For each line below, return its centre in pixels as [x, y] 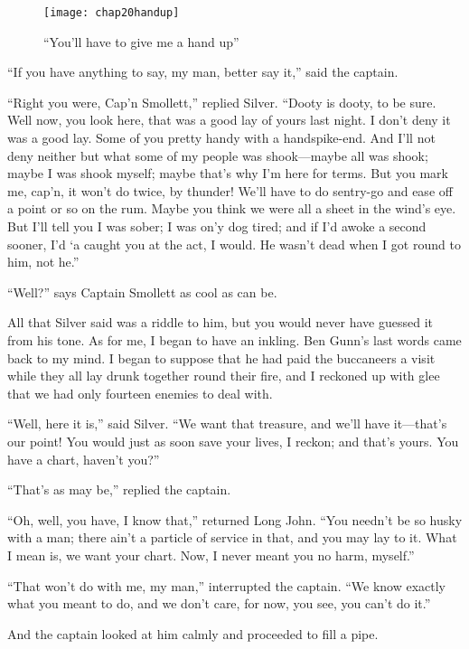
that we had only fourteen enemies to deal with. [140, 393]
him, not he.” [43, 262]
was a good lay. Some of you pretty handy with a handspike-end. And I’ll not [221, 138]
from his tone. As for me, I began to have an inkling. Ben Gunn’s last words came [234, 339]
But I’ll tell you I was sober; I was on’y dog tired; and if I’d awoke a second [217, 226]
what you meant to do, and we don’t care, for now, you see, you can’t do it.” [219, 603]
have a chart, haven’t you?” [84, 459]
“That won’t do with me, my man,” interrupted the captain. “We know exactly [227, 585]
